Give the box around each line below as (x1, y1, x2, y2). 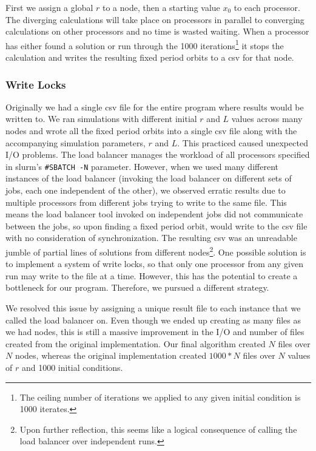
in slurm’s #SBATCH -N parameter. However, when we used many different (5, 160, 278, 172)
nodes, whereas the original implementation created (15, 349, 207, 362)
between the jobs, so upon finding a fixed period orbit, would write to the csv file (5, 219, 308, 232)
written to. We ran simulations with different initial (5, 112, 197, 125)
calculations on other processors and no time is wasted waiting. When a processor (5, 25, 309, 38)
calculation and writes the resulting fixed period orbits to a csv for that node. (5, 51, 294, 64)
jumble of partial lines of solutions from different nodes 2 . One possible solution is (5, 244, 306, 258)
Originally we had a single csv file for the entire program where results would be (5, 100, 304, 113)
